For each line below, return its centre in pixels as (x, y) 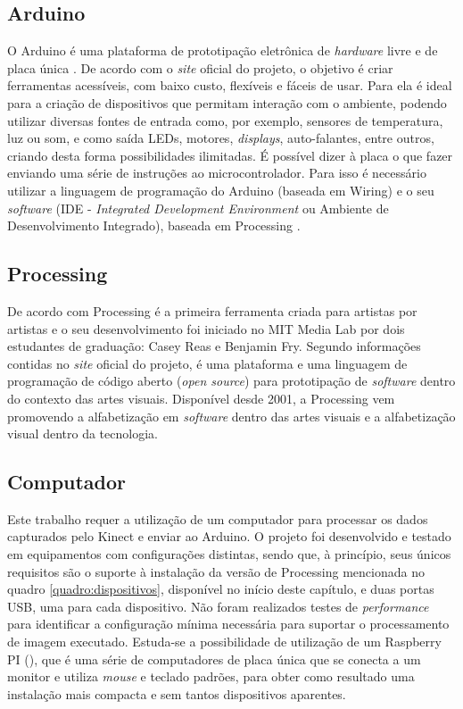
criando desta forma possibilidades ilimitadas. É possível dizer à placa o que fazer (230, 155)
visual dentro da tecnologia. (83, 434)
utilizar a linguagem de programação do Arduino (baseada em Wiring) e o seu (221, 190)
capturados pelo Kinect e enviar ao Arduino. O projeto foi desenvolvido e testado (229, 536)
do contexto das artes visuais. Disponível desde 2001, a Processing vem (201, 398)
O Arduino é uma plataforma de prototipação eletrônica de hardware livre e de (223, 50)
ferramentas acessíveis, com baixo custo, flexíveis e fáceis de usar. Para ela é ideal (230, 85)
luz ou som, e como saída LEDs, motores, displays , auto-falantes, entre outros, (221, 138)
